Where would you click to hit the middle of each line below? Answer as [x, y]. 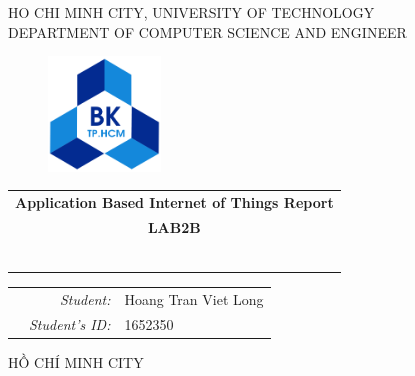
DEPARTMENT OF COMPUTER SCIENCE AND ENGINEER [207, 31]
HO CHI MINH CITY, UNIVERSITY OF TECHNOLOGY [191, 12]
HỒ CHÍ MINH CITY [76, 362]
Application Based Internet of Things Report [174, 201]
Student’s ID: [70, 324]
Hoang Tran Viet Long [194, 299]
